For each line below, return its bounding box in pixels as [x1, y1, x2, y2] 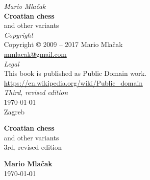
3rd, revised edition [4, 142, 62, 152]
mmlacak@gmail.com [4, 48, 67, 59]
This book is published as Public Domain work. [4, 68, 147, 78]
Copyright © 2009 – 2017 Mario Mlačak [4, 39, 123, 49]
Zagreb [4, 106, 25, 116]
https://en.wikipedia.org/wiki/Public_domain [4, 77, 143, 88]
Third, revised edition [4, 87, 68, 97]
